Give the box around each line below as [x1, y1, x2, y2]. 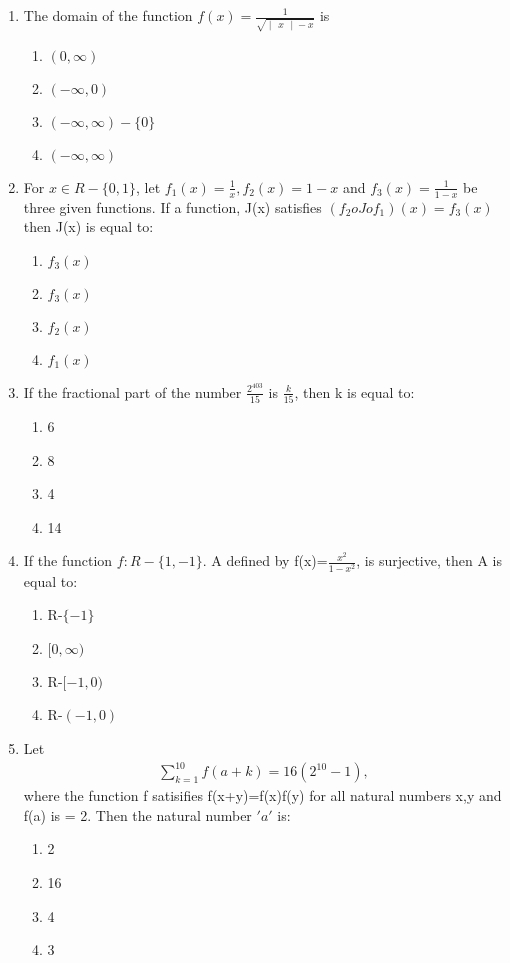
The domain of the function [23, 5, 193, 25]
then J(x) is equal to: [23, 216, 154, 237]
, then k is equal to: [294, 381, 415, 402]
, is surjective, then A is [356, 550, 502, 571]
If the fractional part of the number [23, 381, 242, 402]
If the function [23, 550, 113, 571]
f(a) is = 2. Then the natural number [23, 804, 252, 825]
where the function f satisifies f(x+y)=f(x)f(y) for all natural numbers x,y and [23, 785, 502, 806]
